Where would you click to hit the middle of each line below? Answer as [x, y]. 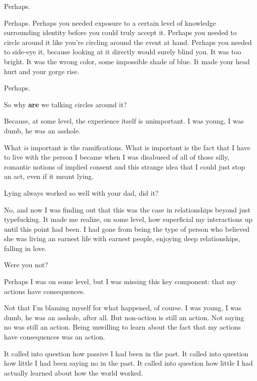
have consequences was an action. [55, 337]
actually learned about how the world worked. [74, 372]
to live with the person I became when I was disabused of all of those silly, [117, 157]
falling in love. [25, 248]
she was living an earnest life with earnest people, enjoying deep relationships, [122, 238]
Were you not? [26, 265]
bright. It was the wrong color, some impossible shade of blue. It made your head [127, 61]
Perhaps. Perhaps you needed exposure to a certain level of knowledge [110, 22]
